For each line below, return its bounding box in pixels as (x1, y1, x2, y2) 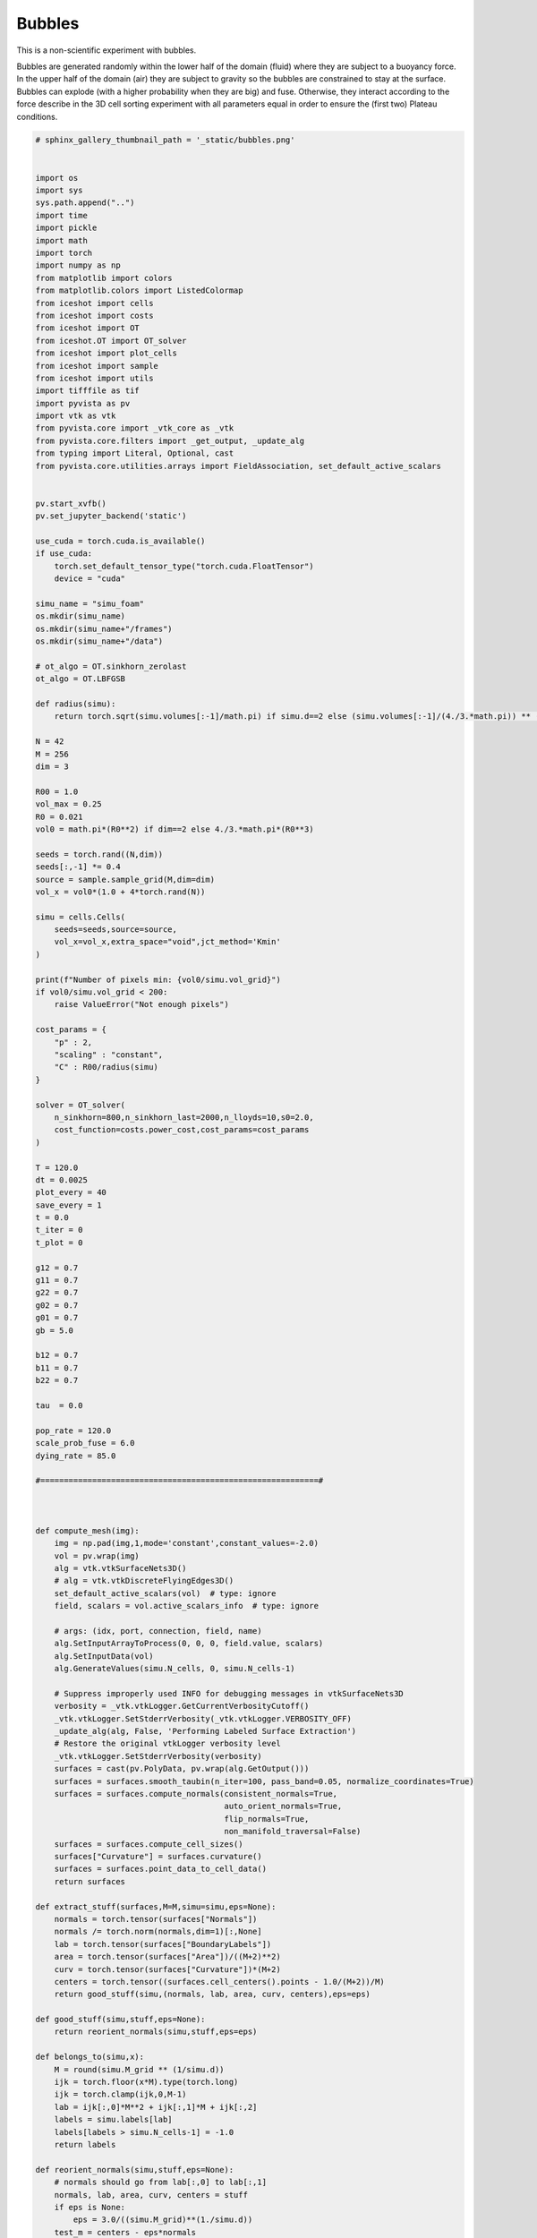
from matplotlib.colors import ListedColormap (35, 286, 243, 295)
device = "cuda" (54, 574, 125, 584)
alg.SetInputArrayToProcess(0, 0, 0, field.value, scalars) (54, 1638, 324, 1649)
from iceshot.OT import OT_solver (35, 336, 187, 346)
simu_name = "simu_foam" (35, 598, 145, 609)
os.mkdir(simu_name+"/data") (35, 636, 164, 646)
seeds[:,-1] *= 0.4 (35, 862, 121, 872)
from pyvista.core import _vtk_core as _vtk (35, 423, 234, 433)
